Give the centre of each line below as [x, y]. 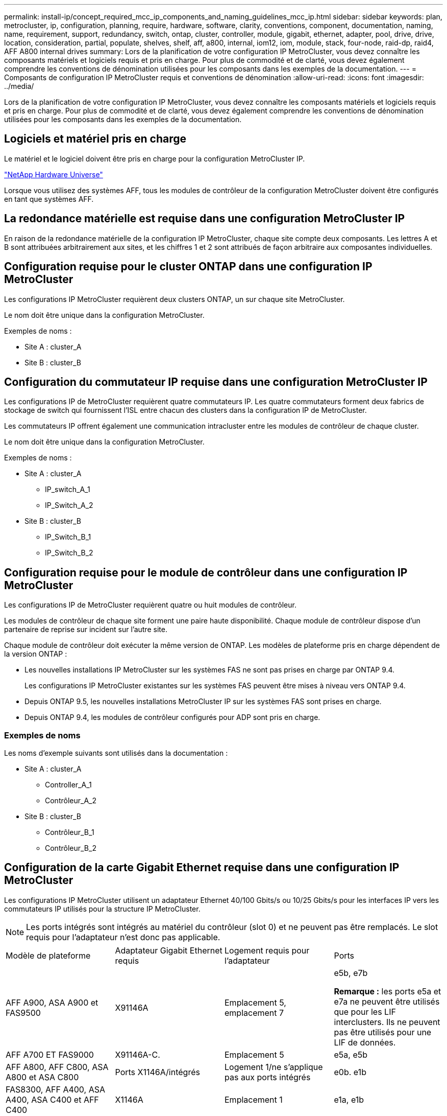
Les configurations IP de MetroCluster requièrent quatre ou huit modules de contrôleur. [150, 605]
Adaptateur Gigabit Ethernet [169, 950]
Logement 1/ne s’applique [274, 1067]
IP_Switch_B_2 [69, 553]
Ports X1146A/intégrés [157, 1072]
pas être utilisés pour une [383, 1032]
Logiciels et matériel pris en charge [95, 139]
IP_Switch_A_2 [69, 505]
